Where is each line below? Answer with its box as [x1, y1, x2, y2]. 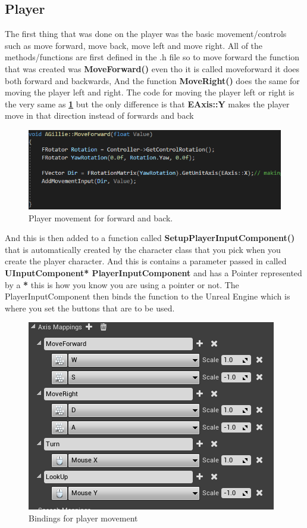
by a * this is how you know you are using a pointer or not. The [5, 278, 239, 291]
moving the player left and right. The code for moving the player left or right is [5, 86, 295, 98]
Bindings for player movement [29, 511, 138, 524]
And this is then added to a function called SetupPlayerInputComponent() [5, 231, 295, 244]
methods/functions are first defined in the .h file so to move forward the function [5, 51, 300, 63]
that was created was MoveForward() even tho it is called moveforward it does [5, 62, 300, 75]
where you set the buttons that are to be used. [5, 301, 175, 314]
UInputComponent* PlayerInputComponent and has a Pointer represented [5, 266, 302, 279]
